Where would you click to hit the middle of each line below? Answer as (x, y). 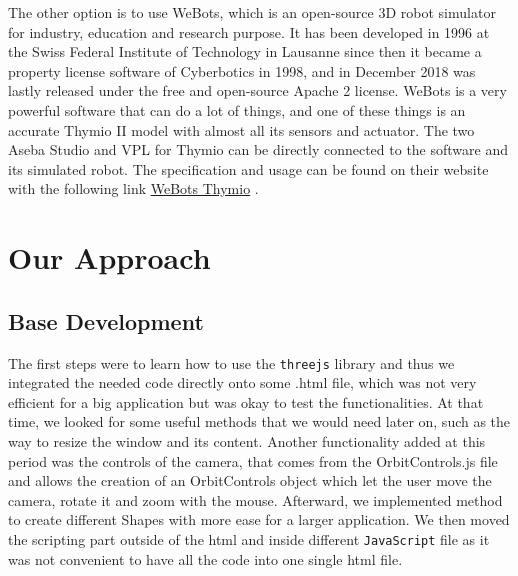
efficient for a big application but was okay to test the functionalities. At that (246, 401)
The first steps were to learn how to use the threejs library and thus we (231, 362)
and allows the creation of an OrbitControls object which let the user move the (250, 480)
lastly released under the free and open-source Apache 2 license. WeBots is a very (257, 90)
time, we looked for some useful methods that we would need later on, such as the (259, 421)
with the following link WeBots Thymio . (133, 188)
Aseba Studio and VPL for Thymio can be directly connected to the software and (258, 149)
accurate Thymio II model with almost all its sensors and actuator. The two (241, 129)
